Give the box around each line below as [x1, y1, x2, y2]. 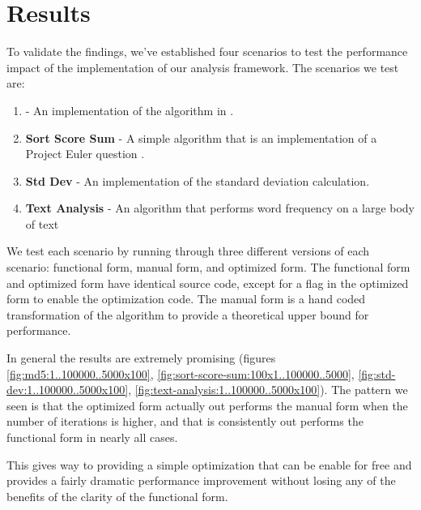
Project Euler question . [25, 145, 145, 162]
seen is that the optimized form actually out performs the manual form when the [6, 396, 408, 414]
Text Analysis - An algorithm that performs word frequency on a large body [25, 199, 415, 216]
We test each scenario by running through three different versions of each [6, 242, 370, 259]
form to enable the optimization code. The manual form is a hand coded [6, 290, 366, 307]
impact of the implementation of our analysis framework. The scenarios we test [6, 58, 399, 75]
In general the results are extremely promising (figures [6, 349, 276, 366]
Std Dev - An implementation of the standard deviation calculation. [25, 172, 370, 189]
